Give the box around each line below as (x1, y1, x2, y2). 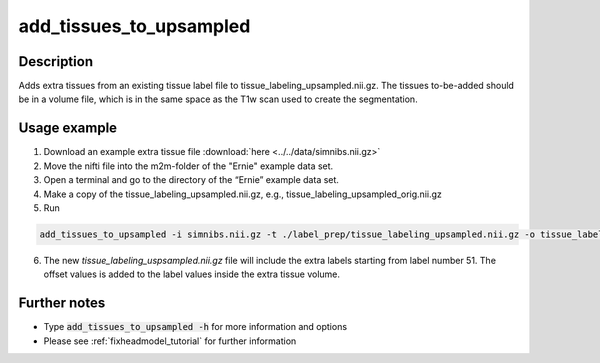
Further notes (18, 295, 106, 312)
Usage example (18, 120, 118, 137)
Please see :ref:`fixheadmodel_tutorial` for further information (43, 335, 297, 347)
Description (18, 53, 94, 70)
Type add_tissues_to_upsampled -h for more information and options (43, 321, 348, 333)
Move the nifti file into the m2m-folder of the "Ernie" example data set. (43, 160, 334, 172)
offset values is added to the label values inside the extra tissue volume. (43, 268, 340, 280)
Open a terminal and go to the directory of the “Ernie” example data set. (43, 174, 340, 186)
